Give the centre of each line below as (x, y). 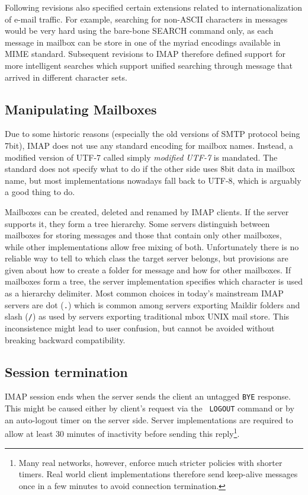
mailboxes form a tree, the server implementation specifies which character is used (154, 281)
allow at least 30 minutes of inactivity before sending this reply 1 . (122, 432)
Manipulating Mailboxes (81, 109)
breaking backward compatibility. (65, 339)
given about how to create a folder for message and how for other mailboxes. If (148, 269)
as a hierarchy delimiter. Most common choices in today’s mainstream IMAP (144, 293)
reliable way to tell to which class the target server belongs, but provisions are (147, 258)
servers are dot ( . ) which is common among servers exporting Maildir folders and (153, 304)
